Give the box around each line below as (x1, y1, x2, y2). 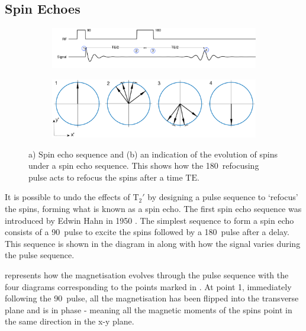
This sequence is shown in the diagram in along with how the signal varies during (5, 237, 301, 249)
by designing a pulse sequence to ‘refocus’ (147, 191, 298, 203)
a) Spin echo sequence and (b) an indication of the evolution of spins (28, 147, 278, 160)
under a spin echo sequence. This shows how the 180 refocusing (28, 159, 259, 172)
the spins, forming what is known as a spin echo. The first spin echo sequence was (5, 203, 302, 215)
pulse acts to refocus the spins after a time (28, 171, 183, 183)
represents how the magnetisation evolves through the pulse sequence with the (5, 269, 289, 281)
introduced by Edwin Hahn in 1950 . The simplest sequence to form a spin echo (5, 214, 294, 226)
